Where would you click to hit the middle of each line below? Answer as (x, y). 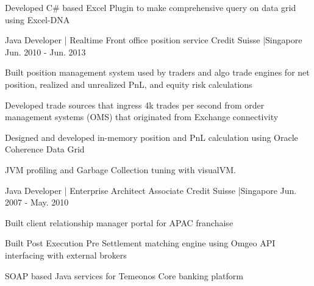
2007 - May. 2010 (37, 202)
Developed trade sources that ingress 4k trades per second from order (135, 105)
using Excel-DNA (37, 19)
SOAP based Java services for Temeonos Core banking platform (124, 275)
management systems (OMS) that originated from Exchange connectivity (142, 117)
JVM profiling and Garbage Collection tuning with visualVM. (120, 169)
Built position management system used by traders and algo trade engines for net (157, 72)
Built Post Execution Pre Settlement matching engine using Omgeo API (140, 243)
